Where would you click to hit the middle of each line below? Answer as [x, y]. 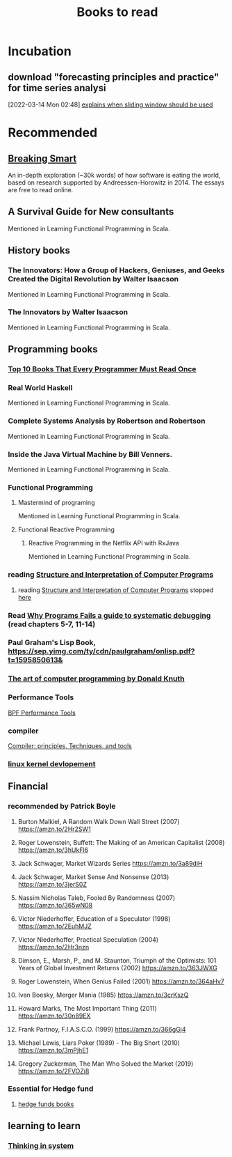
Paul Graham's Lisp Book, [52, 643]
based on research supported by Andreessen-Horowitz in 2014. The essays [116, 183]
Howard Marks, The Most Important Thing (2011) [87, 1008]
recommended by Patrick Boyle [62, 807]
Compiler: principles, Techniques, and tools [70, 745]
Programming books [53, 349]
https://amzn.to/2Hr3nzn [53, 947]
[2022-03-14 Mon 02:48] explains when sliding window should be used [110, 104]
